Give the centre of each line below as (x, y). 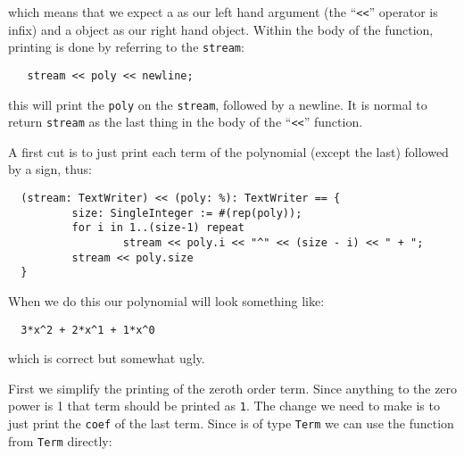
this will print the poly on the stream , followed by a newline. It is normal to (218, 104)
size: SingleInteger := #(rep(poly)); (187, 213)
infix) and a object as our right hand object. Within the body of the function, (221, 29)
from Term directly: (60, 440)
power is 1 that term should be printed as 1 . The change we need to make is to (224, 406)
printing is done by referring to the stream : (126, 47)
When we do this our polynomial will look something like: (166, 301)
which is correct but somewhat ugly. (107, 358)
